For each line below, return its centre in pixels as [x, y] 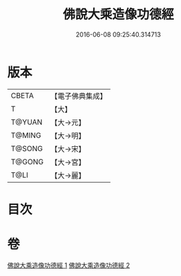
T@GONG [27, 162]
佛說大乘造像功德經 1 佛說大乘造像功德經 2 [69, 265]
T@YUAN [27, 122]
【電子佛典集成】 [79, 96]
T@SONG [27, 148]
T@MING [26, 135]
